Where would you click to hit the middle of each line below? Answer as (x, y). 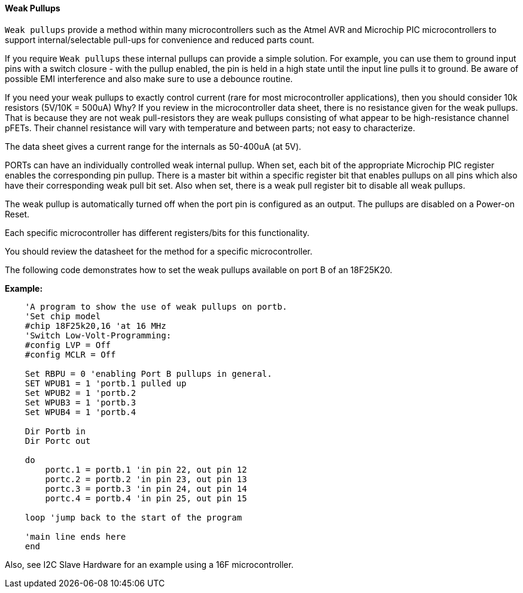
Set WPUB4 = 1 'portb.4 (80, 412)
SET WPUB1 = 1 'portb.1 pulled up (106, 383)
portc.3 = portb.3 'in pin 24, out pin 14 (146, 488)
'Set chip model (63, 316)
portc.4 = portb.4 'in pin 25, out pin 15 (146, 498)
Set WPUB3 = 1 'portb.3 (80, 402)
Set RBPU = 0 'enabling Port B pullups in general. (148, 373)
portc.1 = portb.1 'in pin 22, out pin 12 (146, 469)
